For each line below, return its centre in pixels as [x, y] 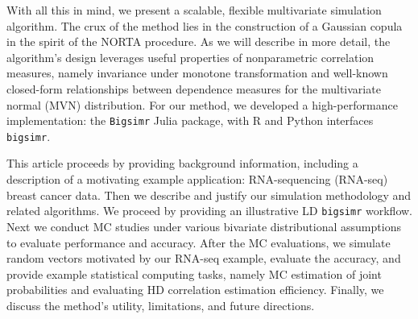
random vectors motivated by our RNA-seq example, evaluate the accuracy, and [204, 258]
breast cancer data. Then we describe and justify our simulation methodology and [209, 195]
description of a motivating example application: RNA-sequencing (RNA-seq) [197, 179]
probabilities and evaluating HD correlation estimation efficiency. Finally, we [195, 290]
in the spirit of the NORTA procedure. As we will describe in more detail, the [199, 41]
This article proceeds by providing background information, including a [182, 163]
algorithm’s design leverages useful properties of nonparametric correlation [190, 57]
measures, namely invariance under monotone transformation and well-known [197, 73]
